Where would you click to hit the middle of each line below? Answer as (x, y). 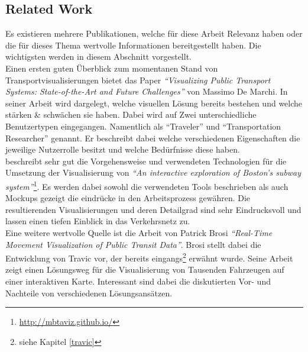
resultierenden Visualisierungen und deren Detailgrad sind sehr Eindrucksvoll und (153, 209)
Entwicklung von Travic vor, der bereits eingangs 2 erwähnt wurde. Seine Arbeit (149, 257)
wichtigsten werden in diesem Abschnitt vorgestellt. (98, 56)
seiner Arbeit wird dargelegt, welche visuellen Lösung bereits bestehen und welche (154, 103)
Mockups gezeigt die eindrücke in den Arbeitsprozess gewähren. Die (128, 198)
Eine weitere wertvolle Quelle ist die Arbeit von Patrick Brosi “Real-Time (139, 232)
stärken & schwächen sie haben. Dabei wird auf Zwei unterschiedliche (131, 114)
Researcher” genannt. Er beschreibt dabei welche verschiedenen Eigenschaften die (153, 138)
